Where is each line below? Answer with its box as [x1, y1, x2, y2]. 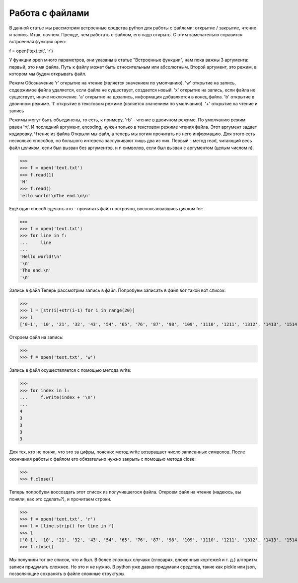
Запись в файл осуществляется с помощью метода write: [9, 367, 132, 373]
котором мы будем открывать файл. [9, 71, 86, 77]
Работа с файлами [9, 7, 89, 18]
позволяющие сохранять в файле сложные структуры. [9, 571, 126, 577]
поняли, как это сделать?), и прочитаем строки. [9, 496, 112, 502]
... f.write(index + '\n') [19, 395, 96, 400]
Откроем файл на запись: [9, 334, 64, 340]
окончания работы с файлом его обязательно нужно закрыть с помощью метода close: [9, 456, 196, 462]
